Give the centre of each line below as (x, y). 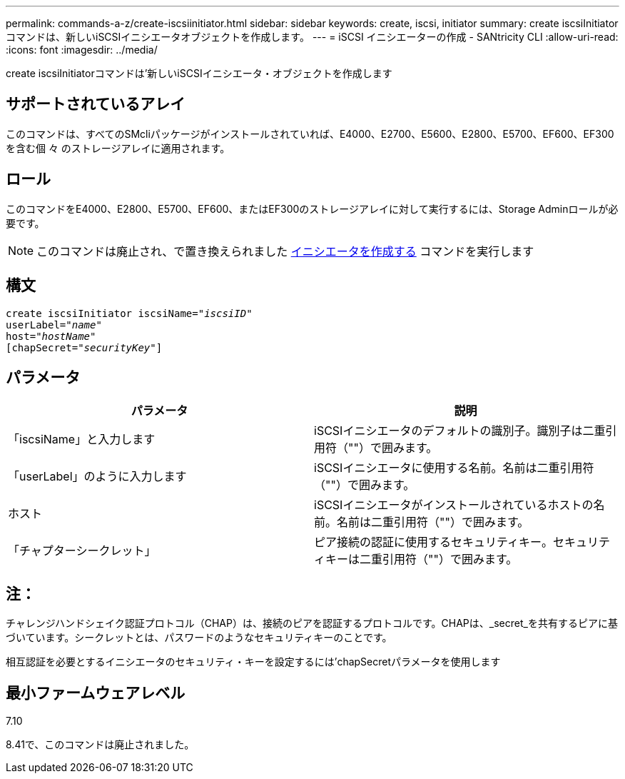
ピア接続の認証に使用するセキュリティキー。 (433, 542)
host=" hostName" (51, 336)
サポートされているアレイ (96, 104)
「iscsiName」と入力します (82, 439)
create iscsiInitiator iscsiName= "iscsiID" (129, 313)
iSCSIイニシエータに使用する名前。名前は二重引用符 (454, 468)
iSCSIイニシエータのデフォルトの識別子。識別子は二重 (460, 431)
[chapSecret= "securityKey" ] (84, 347)
